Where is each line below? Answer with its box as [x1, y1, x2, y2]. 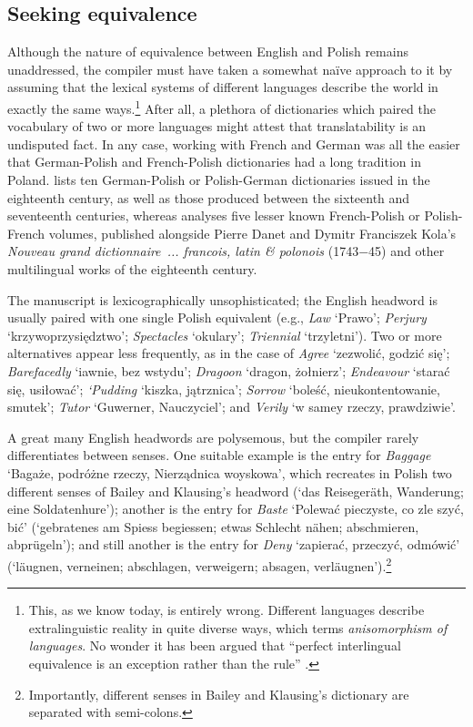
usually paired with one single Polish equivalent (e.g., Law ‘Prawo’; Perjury [7, 308, 427, 327]
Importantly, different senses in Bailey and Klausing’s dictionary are [28, 684, 409, 703]
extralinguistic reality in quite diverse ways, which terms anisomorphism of [28, 618, 448, 637]
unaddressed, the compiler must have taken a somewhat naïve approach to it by [7, 59, 453, 78]
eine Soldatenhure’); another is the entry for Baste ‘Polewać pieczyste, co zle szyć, [7, 499, 464, 518]
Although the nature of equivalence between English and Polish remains [7, 42, 408, 61]
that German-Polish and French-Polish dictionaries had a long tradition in [7, 152, 421, 171]
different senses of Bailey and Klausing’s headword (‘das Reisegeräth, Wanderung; [7, 481, 464, 500]
